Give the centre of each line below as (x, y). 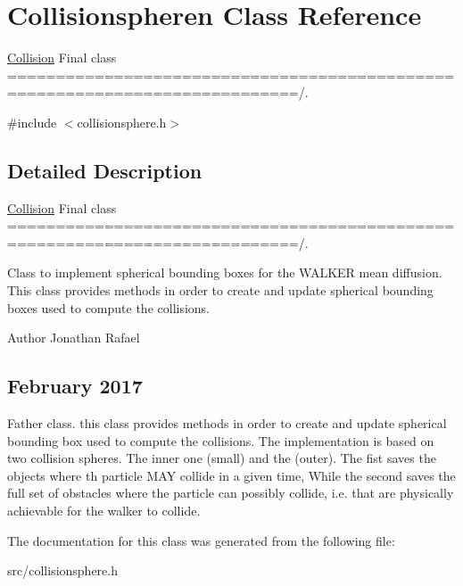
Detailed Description (105, 170)
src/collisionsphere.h (62, 570)
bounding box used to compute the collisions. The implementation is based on (221, 440)
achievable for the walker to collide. (104, 511)
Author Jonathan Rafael (74, 338)
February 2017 (75, 386)
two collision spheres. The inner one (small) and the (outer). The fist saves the (222, 458)
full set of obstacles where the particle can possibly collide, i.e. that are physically (231, 493)
